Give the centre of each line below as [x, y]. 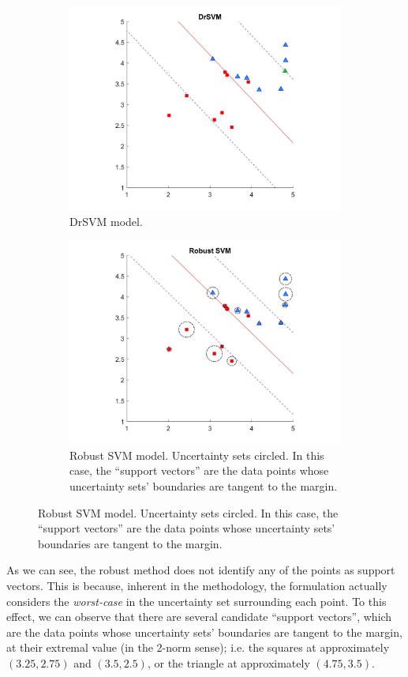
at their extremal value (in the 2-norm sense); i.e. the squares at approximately [198, 647]
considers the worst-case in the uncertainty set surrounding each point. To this [197, 601]
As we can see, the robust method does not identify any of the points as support [201, 570]
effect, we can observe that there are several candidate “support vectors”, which [199, 617]
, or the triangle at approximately [228, 662]
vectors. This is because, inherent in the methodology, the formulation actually [197, 585]
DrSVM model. [106, 221]
